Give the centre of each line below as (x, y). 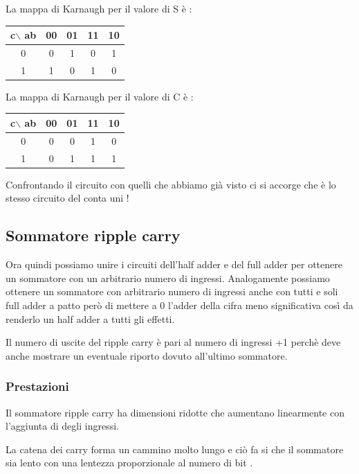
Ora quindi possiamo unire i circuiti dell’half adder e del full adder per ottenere (174, 264)
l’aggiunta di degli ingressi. (62, 426)
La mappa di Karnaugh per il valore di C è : (100, 96)
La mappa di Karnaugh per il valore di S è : (99, 8)
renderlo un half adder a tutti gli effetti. (90, 318)
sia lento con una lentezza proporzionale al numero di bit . (129, 463)
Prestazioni (37, 386)
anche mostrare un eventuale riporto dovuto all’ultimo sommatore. (147, 355)
